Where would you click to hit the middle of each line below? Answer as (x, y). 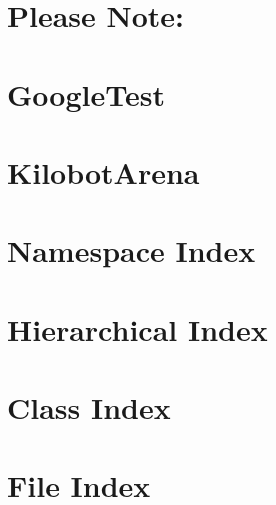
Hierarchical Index (137, 328)
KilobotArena (103, 171)
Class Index (89, 407)
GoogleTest (86, 93)
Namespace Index (131, 250)
